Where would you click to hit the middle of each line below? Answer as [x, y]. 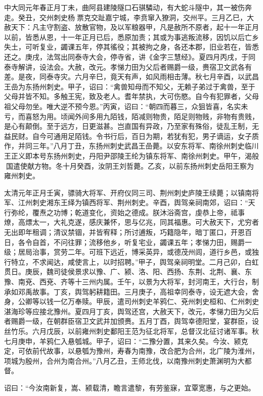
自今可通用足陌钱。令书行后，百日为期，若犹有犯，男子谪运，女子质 [145, 136]
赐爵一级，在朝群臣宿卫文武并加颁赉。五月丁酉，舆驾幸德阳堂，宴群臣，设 [135, 321]
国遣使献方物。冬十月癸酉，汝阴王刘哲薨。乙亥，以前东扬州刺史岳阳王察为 [130, 165]
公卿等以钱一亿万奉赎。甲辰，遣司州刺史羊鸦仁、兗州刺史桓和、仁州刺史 [138, 301]
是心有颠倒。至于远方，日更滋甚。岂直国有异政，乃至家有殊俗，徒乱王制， [128, 126]
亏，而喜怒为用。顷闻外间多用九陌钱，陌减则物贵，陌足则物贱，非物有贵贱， [131, 116]
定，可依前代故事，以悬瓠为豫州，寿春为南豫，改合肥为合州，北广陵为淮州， [131, 351]
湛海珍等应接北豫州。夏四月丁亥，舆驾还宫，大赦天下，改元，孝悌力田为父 [128, 311]
